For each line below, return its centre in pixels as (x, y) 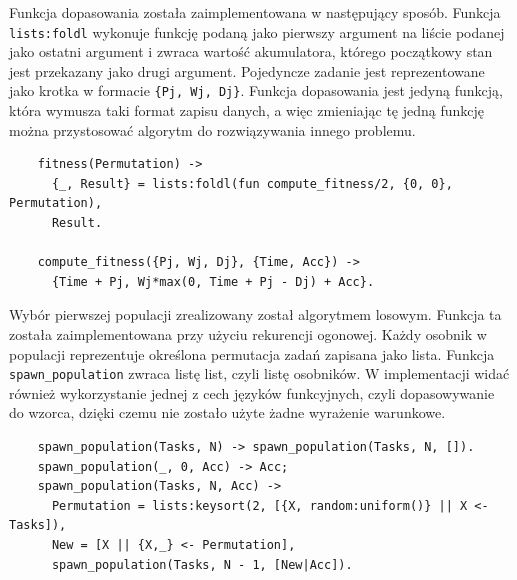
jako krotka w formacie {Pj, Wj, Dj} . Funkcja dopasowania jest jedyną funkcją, (256, 90)
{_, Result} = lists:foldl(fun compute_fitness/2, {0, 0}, (252, 183)
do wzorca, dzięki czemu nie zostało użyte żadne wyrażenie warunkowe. (227, 412)
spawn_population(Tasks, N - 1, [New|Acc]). (202, 564)
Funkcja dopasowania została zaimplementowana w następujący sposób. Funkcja (255, 12)
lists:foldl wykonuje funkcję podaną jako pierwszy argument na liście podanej (257, 31)
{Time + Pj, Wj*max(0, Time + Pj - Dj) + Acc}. (213, 281)
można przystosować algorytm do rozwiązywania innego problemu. (212, 129)
